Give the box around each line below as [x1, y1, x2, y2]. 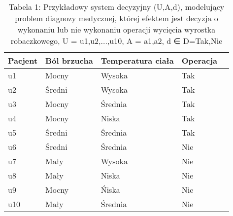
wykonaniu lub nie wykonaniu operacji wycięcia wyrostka [17, 24, 216, 35]
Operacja [181, 55, 218, 66]
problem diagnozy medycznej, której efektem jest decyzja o [15, 12, 218, 24]
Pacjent [8, 55, 38, 66]
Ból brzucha [45, 55, 93, 66]
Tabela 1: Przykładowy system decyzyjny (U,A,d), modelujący [8, 1, 225, 12]
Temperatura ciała [100, 55, 174, 66]
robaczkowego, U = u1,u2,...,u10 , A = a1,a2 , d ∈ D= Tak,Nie [10, 35, 223, 46]
